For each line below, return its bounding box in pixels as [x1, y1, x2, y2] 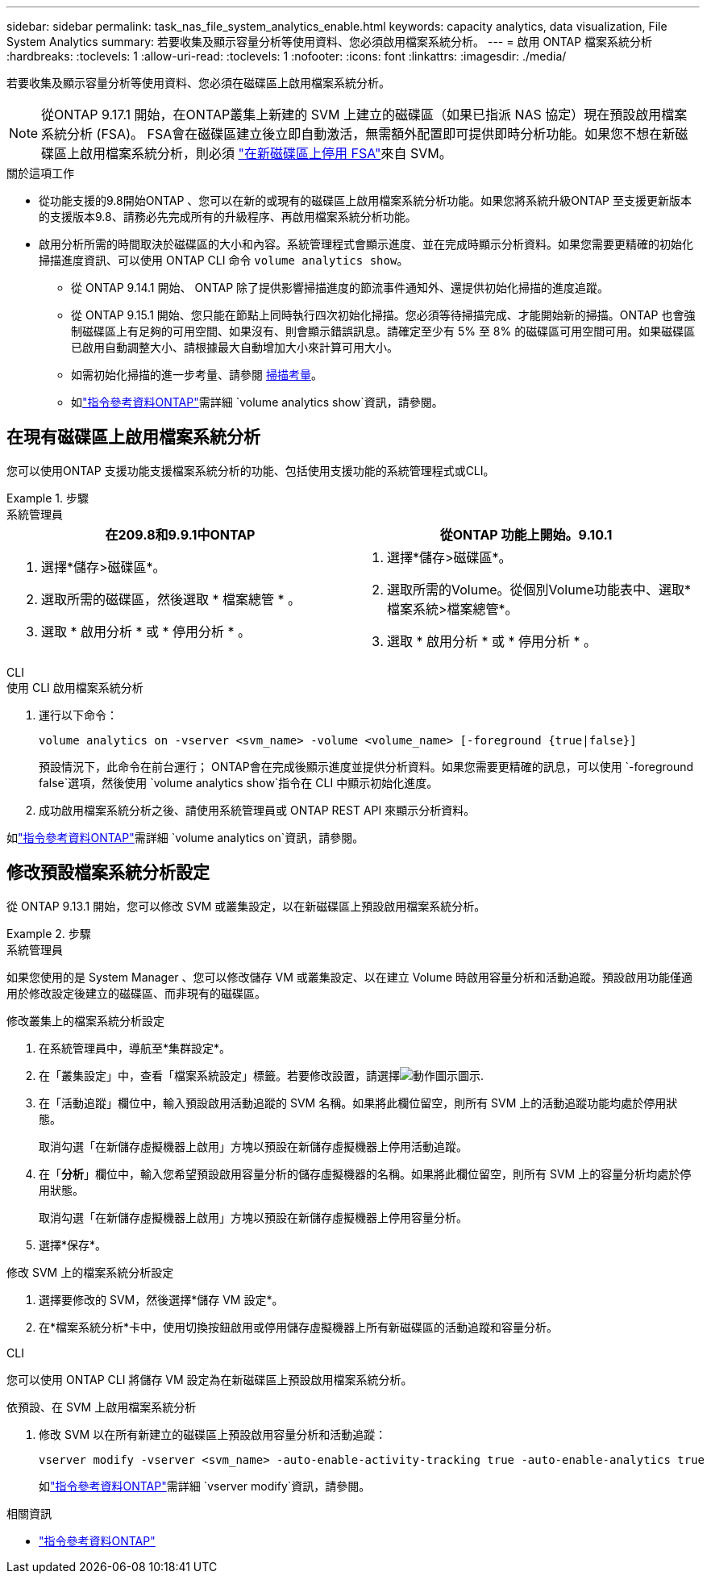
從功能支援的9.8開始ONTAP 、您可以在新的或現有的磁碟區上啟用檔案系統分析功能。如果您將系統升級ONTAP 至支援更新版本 [39, 194, 692, 207]
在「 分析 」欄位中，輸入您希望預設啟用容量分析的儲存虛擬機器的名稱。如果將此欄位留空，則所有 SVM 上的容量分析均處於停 [39, 1166, 692, 1181]
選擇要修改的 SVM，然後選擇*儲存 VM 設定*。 [39, 1292, 284, 1307]
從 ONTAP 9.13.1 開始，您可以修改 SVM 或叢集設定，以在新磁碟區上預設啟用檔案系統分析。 [6, 898, 486, 913]
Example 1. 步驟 [6, 490, 89, 505]
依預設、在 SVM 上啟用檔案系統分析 [6, 1399, 197, 1414]
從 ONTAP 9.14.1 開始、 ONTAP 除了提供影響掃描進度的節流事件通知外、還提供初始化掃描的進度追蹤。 [71, 281, 609, 294]
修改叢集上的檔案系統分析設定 [6, 1013, 164, 1028]
